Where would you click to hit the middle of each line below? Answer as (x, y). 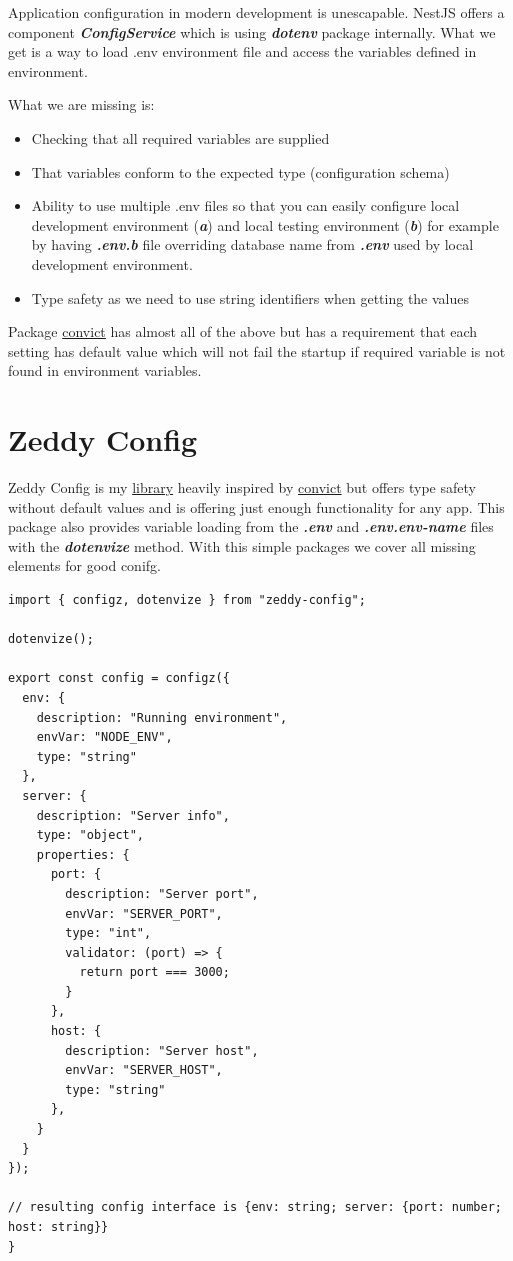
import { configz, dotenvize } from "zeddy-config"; (187, 600)
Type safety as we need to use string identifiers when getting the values (250, 297)
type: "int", (108, 933)
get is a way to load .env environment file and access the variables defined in (242, 51)
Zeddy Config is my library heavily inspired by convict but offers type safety (242, 487)
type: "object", (90, 835)
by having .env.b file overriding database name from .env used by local (252, 244)
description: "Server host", (162, 1050)
